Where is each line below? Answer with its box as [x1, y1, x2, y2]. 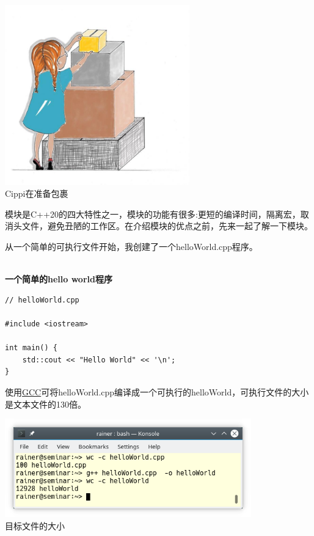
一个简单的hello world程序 [5, 273, 112, 285]
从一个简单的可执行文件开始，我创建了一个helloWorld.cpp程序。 [5, 240, 258, 253]
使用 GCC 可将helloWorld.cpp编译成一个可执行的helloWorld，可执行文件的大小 [5, 386, 309, 398]
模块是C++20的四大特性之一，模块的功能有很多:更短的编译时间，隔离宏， [5, 207, 301, 220]
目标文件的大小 [5, 519, 65, 532]
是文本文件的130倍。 [5, 397, 86, 410]
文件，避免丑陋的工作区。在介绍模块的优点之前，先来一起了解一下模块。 [21, 219, 313, 232]
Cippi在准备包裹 [5, 187, 68, 200]
